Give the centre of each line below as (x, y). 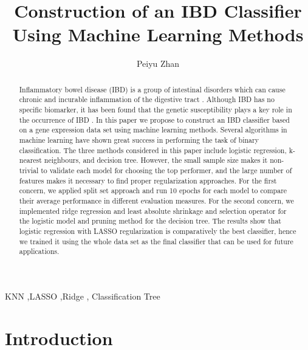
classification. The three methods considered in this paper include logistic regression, (153, 150)
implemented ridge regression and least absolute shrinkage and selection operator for (153, 211)
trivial (29, 170)
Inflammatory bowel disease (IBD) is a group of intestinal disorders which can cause (152, 89)
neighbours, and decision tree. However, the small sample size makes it (156, 160)
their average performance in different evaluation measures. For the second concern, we (156, 200)
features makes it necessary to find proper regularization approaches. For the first (148, 180)
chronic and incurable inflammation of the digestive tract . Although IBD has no (147, 99)
